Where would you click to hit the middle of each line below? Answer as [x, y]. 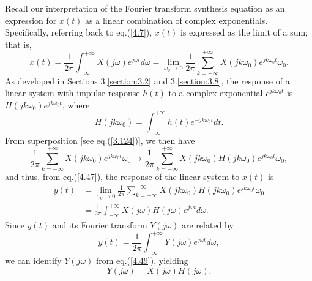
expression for [31, 20]
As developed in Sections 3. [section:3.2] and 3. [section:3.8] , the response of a [147, 81]
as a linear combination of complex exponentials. [176, 20]
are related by [207, 225]
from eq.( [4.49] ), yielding [142, 260]
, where [76, 104]
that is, [18, 44]
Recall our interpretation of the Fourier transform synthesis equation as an [145, 8]
